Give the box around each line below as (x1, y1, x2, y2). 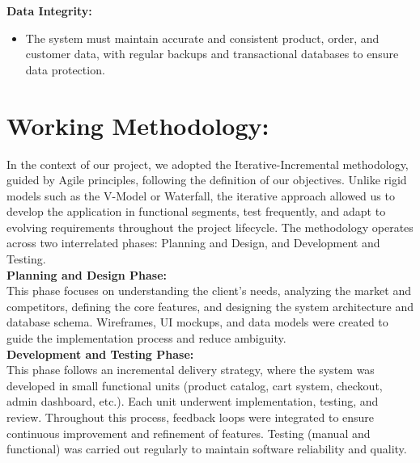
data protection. (25, 61, 105, 78)
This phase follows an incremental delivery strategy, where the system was (6, 361, 375, 378)
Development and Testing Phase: (6, 345, 194, 362)
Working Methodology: (6, 108, 269, 141)
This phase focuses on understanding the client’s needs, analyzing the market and (6, 282, 411, 299)
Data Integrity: (6, 2, 92, 19)
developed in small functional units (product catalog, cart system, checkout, (6, 377, 383, 394)
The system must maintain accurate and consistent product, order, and (25, 29, 380, 46)
